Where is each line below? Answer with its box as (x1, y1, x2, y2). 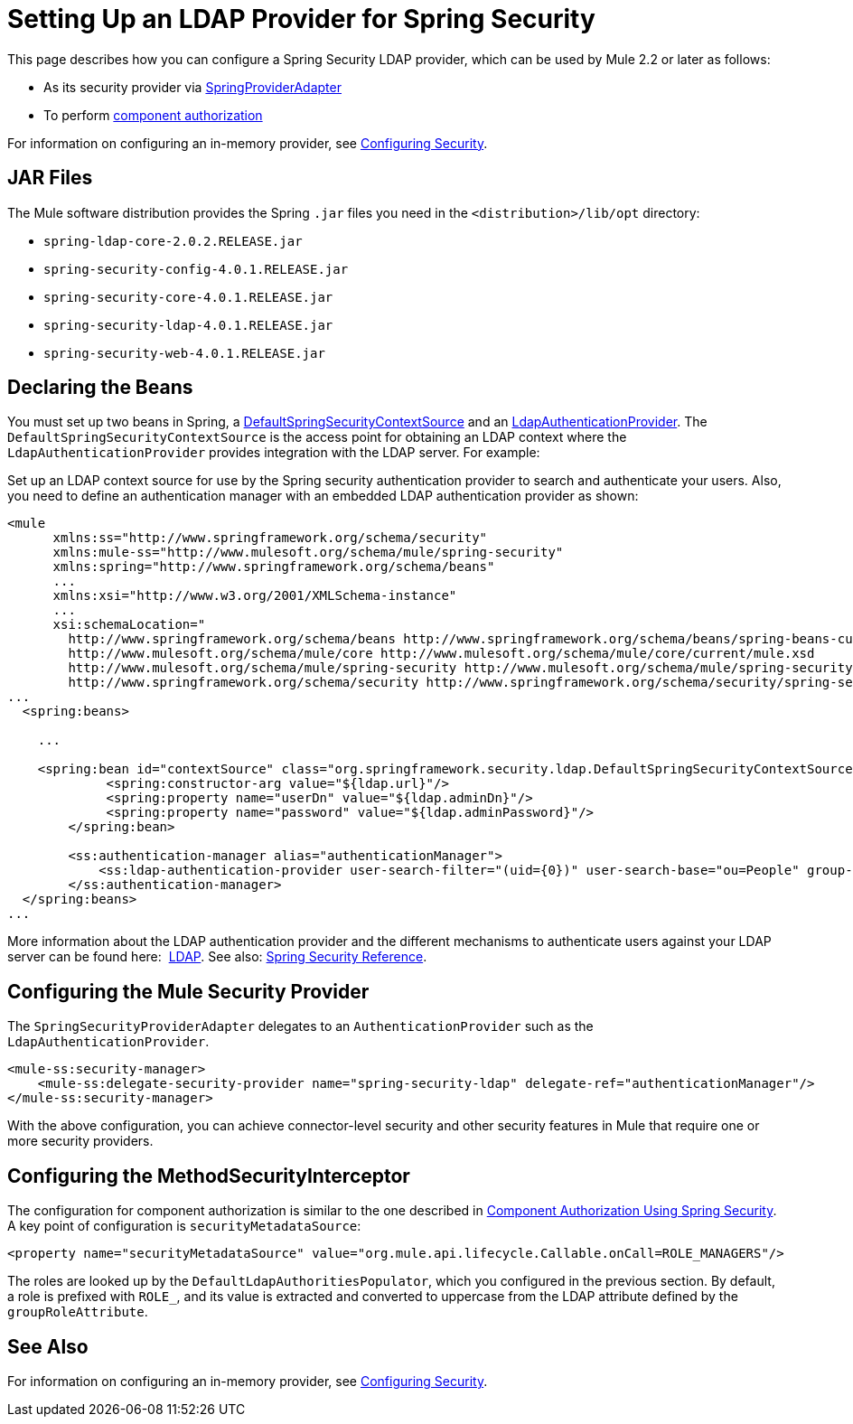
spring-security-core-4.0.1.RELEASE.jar (43, 289, 333, 304)
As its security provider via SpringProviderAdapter (43, 79, 342, 95)
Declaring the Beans (7, 376, 193, 399)
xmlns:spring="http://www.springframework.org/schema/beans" (52, 559, 495, 575)
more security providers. (7, 1133, 154, 1149)
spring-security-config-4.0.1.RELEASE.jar (43, 261, 349, 276)
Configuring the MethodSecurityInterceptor (7, 1164, 410, 1187)
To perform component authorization (43, 107, 263, 123)
